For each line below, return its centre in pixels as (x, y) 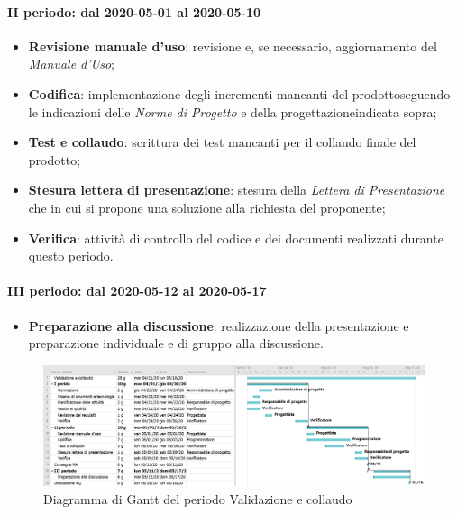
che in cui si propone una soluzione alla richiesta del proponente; (207, 207)
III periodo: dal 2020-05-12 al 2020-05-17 (137, 291)
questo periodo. (71, 256)
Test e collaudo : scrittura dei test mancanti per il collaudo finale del (222, 142)
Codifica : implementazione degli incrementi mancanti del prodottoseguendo (239, 93)
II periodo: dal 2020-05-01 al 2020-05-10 (134, 11)
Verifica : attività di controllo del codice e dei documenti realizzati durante (236, 238)
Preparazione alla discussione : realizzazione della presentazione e (219, 325)
